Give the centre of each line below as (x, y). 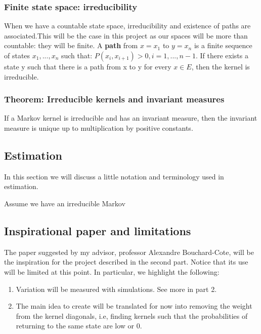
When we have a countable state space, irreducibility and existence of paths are (127, 26)
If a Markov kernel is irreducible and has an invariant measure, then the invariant (131, 118)
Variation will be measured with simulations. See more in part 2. (116, 289)
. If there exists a (222, 55)
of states (17, 55)
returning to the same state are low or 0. (79, 326)
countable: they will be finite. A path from (71, 45)
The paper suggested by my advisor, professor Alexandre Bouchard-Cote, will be (129, 252)
